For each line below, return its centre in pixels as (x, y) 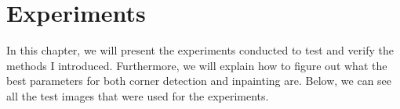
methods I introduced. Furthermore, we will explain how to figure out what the (197, 65)
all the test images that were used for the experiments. (138, 95)
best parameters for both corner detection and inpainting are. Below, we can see (199, 81)
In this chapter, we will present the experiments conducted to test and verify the (200, 50)
